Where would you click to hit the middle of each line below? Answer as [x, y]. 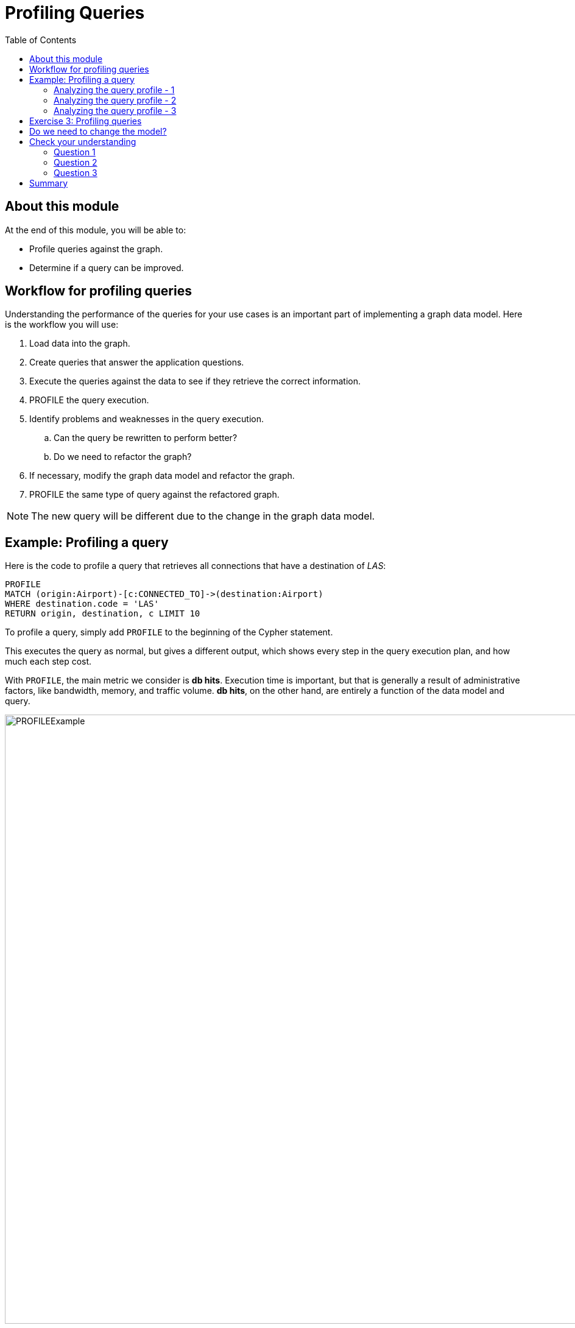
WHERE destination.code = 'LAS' [82, 604]
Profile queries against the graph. [96, 249]
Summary [49, 183]
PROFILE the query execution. [89, 400]
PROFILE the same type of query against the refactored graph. [154, 495]
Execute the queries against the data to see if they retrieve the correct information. [195, 381]
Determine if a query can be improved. [107, 267]
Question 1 [75, 152]
